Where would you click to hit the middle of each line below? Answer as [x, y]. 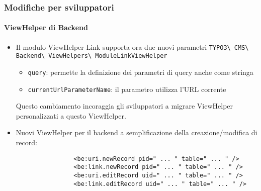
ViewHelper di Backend [46, 27]
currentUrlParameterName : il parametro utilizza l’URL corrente [127, 89]
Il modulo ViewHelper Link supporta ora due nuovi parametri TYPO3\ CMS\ [132, 46]
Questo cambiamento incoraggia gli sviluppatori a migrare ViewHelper [124, 106]
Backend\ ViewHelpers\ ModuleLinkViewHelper [92, 56]
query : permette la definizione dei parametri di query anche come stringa [141, 72]
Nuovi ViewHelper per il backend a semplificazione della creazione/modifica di [137, 132]
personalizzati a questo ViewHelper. [71, 115]
